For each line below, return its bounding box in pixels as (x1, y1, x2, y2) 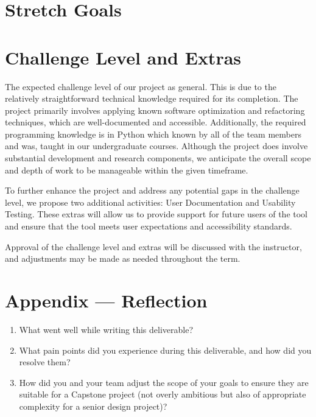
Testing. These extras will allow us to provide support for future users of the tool (5, 208, 307, 220)
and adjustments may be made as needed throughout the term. (5, 252, 241, 265)
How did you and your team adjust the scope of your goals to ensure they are (19, 376, 309, 388)
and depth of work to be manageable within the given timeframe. (5, 163, 248, 176)
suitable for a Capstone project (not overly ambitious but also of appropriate (19, 388, 306, 401)
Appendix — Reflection (5, 288, 208, 312)
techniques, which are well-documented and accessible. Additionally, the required (5, 116, 306, 128)
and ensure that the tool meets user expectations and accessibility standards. (5, 220, 292, 233)
